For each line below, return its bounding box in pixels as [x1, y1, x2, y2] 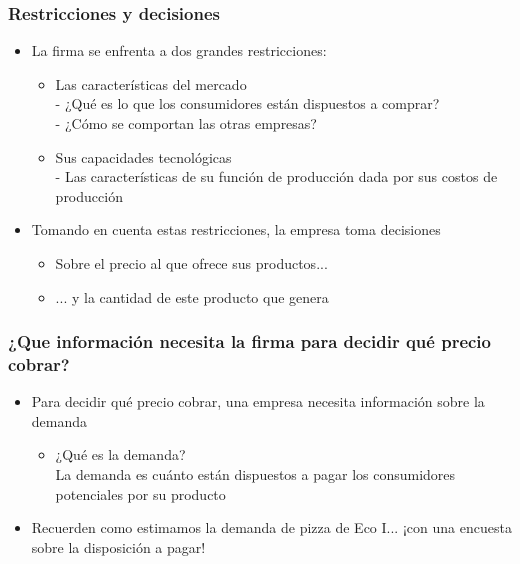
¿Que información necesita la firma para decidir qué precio [8, 329, 491, 354]
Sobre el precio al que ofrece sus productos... [55, 252, 328, 273]
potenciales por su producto [55, 483, 226, 504]
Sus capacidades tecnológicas [55, 146, 232, 167]
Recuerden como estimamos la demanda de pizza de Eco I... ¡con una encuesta [31, 517, 512, 538]
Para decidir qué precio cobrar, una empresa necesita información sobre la [31, 391, 485, 412]
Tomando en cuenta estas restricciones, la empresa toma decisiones [31, 219, 441, 240]
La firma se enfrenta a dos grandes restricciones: [31, 40, 327, 61]
